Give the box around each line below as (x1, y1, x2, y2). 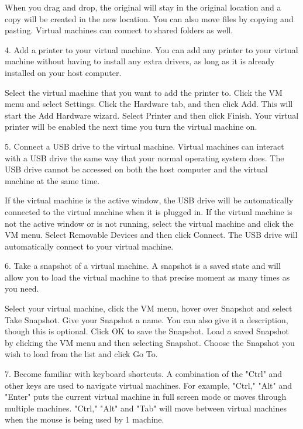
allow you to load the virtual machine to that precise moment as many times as (5, 271, 290, 283)
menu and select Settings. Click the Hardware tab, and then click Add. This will (5, 98, 293, 110)
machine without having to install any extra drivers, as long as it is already (5, 55, 275, 67)
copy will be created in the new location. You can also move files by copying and (5, 12, 294, 25)
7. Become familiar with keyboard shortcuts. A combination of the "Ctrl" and (5, 368, 283, 380)
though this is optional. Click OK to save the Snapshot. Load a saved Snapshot (5, 325, 290, 337)
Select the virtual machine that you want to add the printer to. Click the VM (5, 86, 283, 98)
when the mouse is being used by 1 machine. (5, 413, 164, 425)
